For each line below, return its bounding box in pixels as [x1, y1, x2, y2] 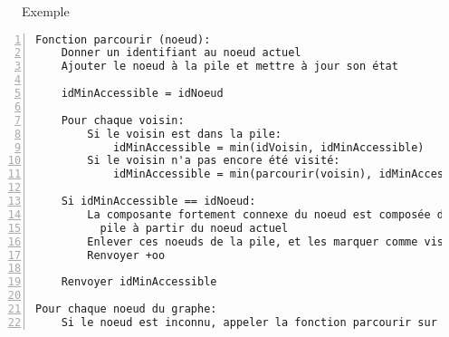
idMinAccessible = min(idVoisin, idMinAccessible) [112, 140, 425, 154]
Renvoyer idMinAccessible [61, 275, 217, 289]
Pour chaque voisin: [61, 113, 185, 127]
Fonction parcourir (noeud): [35, 33, 211, 46]
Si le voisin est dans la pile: [87, 127, 282, 140]
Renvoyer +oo [87, 248, 166, 262]
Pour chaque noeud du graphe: [35, 303, 217, 316]
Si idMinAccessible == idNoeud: [61, 195, 256, 208]
